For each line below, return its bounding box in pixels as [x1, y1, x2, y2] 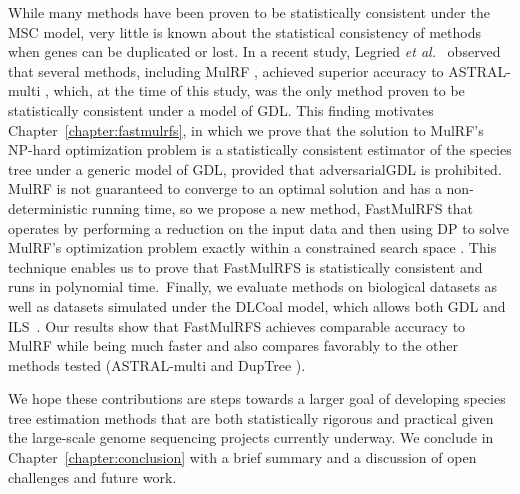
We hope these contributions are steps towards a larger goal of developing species [8, 388, 506, 409]
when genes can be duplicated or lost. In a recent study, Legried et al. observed [8, 41, 501, 62]
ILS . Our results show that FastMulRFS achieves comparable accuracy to [8, 315, 466, 336]
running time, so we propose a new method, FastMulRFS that [92, 197, 473, 218]
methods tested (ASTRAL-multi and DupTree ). [8, 354, 306, 375]
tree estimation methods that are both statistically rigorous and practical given [8, 407, 494, 428]
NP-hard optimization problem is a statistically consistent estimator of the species [8, 139, 512, 160]
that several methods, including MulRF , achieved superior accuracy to [8, 60, 444, 81]
